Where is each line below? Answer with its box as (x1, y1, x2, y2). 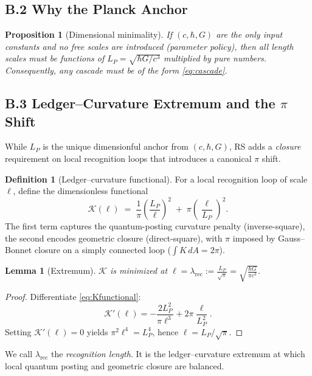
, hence (152, 325, 179, 338)
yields (86, 325, 108, 338)
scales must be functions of (5, 52, 105, 64)
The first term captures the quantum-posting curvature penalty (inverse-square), (5, 220, 305, 232)
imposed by (232, 231, 276, 244)
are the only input (216, 28, 283, 41)
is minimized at (109, 264, 168, 277)
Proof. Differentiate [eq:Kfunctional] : (5, 290, 141, 302)
